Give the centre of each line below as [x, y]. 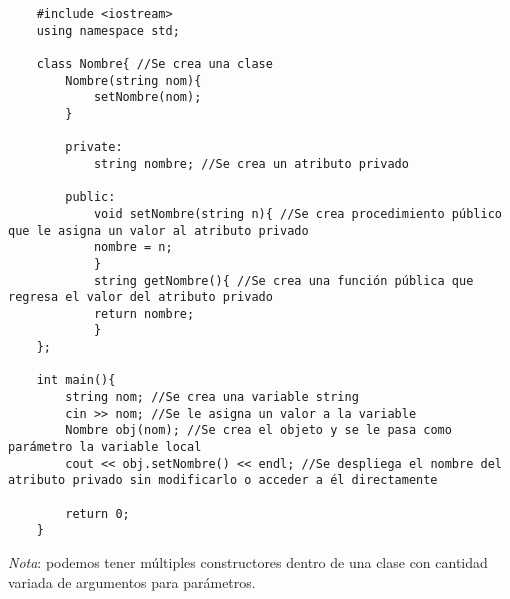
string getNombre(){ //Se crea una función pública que [283, 280]
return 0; [97, 513]
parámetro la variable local [105, 447]
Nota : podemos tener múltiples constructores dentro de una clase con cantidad [248, 562]
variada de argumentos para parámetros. [132, 581]
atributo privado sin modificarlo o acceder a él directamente [223, 480]
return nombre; [144, 313]
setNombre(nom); [147, 97]
